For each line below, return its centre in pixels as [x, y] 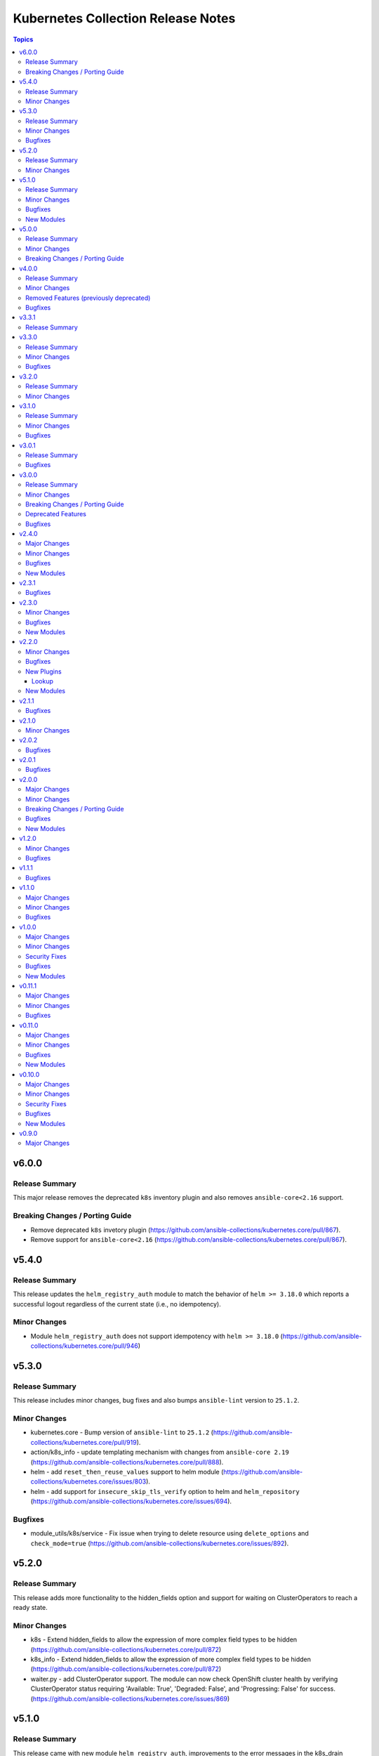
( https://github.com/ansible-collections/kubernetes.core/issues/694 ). [131, 1501]
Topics [23, 39]
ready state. [31, 1608]
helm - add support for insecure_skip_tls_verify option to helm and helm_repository [165, 1491]
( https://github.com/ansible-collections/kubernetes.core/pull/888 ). [127, 1462]
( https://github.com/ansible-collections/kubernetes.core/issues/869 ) [130, 1698]
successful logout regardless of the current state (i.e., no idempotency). [117, 1304]
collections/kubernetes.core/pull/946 [84, 1346]
